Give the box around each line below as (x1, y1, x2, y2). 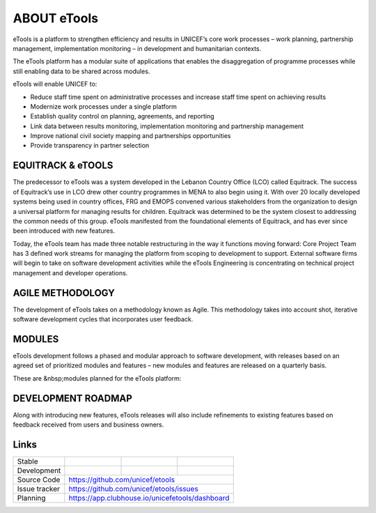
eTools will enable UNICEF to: (13, 80, 97, 89)
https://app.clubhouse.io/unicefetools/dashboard (68, 493, 230, 503)
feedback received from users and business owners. (13, 420, 164, 429)
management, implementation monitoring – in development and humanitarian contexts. (13, 44, 261, 52)
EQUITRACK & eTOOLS (13, 160, 113, 171)
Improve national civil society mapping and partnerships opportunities (30, 132, 231, 140)
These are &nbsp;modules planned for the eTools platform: (13, 374, 182, 383)
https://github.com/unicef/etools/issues (68, 484, 198, 494)
